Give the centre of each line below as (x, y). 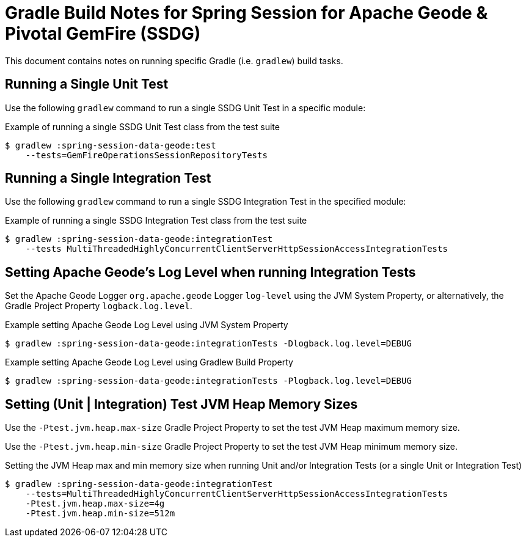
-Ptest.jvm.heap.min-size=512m (100, 514)
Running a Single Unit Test (87, 84)
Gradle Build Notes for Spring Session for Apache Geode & (247, 13)
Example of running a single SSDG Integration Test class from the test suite (156, 221)
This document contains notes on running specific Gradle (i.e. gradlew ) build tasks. (174, 60)
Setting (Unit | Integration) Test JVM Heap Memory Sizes (181, 404)
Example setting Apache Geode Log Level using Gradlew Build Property (149, 362)
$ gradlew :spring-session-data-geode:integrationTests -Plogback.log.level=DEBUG (208, 381)
